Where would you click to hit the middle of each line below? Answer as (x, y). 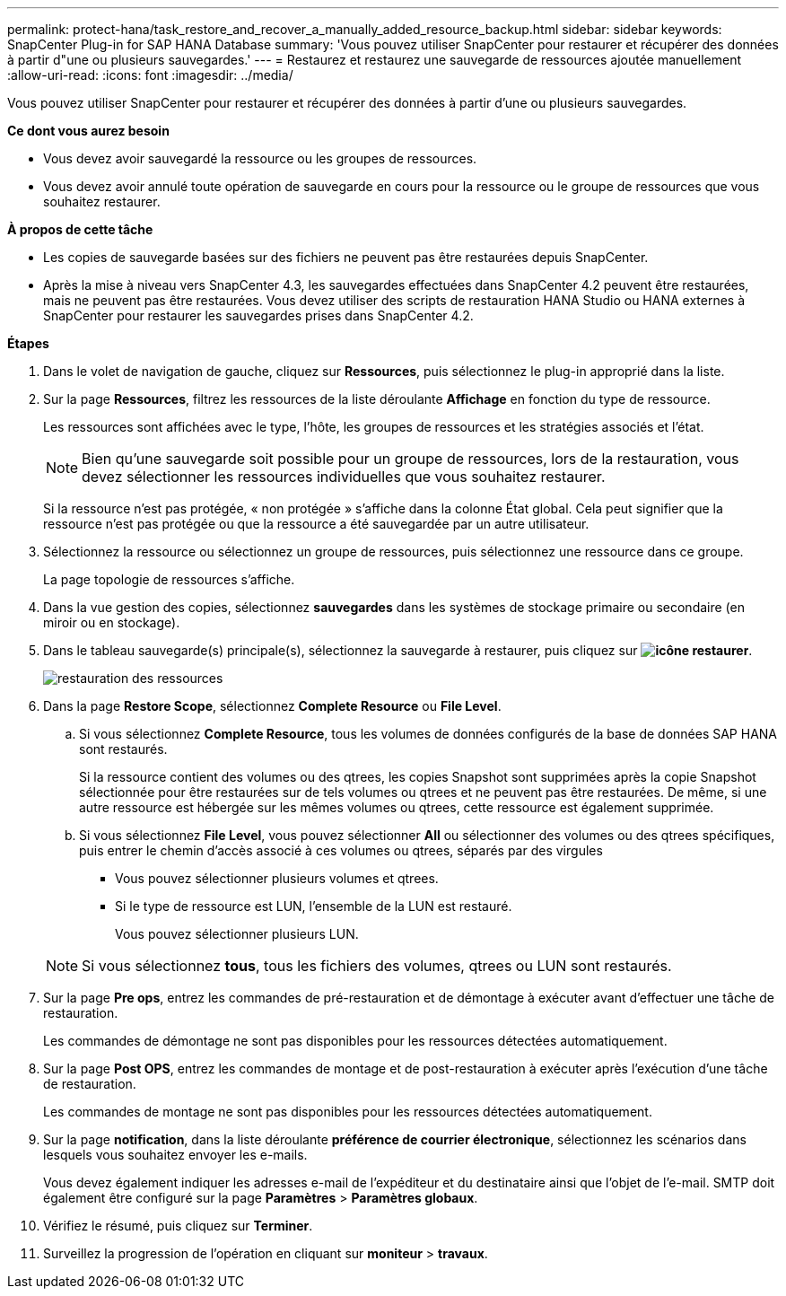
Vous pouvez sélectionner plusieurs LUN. (237, 934)
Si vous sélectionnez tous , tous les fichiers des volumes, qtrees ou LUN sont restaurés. (377, 966)
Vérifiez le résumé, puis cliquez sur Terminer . (178, 1226)
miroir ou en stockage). (112, 622)
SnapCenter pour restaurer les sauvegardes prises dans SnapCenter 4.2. (258, 315)
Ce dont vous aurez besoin (88, 131)
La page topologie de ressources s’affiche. (169, 579)
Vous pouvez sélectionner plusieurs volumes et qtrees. (277, 878)
